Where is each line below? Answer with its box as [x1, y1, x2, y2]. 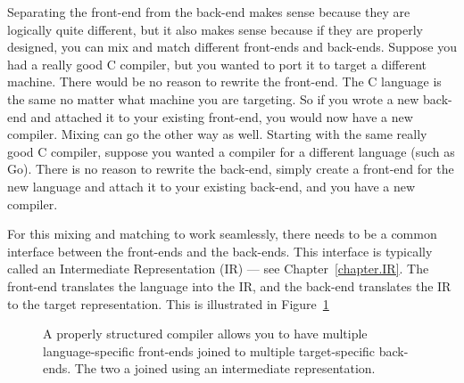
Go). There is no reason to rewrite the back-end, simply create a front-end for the [7, 159, 454, 178]
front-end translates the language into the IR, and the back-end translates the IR [7, 276, 452, 295]
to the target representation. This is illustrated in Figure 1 [7, 294, 329, 313]
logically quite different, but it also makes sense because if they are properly [7, 20, 424, 38]
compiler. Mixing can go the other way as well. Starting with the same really [7, 125, 427, 143]
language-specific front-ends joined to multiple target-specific [43, 341, 376, 360]
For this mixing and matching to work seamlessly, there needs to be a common [7, 224, 437, 243]
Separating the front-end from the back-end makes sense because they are [7, 3, 410, 20]
